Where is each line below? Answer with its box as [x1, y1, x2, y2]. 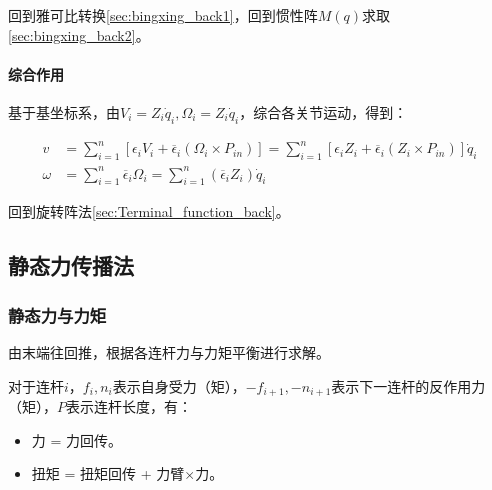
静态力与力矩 [8, 302, 107, 327]
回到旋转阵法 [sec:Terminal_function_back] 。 [8, 201, 290, 222]
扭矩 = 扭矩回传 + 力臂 [31, 463, 185, 484]
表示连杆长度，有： [66, 396, 192, 417]
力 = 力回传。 [31, 429, 123, 450]
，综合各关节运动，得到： [239, 101, 408, 122]
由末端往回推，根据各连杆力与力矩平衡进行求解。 [8, 342, 330, 363]
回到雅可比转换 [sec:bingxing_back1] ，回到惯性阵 [8, 5, 318, 25]
